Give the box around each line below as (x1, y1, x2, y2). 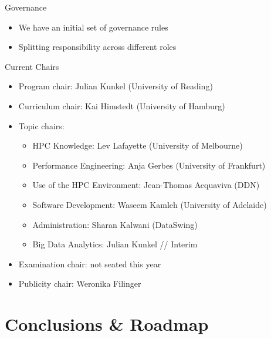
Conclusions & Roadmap (5, 312, 209, 336)
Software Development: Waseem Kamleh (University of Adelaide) (32, 198, 267, 210)
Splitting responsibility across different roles (18, 41, 177, 53)
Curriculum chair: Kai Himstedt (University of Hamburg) (18, 99, 225, 112)
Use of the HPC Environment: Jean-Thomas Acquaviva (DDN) (32, 179, 260, 191)
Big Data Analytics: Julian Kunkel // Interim (32, 238, 198, 250)
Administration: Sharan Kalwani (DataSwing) (32, 218, 198, 230)
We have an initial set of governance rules (18, 21, 168, 33)
